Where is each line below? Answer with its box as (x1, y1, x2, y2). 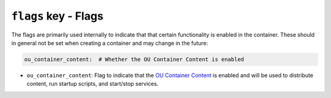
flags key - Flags (11, 9, 104, 23)
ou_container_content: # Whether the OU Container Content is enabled (24, 56, 245, 62)
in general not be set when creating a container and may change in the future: (11, 39, 208, 47)
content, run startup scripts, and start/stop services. (26, 80, 159, 88)
